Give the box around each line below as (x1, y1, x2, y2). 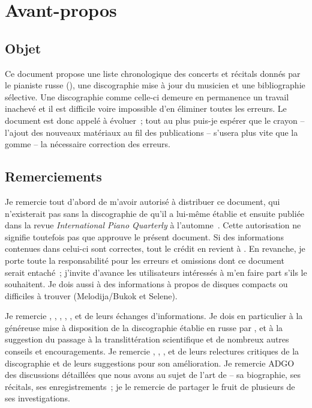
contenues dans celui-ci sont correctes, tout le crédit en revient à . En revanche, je (5, 242, 305, 255)
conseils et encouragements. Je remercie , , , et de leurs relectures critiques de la (5, 345, 299, 358)
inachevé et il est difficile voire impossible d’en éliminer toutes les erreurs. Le (5, 102, 287, 115)
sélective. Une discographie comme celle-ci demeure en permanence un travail (5, 90, 289, 103)
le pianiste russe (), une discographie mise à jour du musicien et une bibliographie (5, 79, 305, 91)
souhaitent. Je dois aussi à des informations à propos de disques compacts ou (5, 278, 288, 290)
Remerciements (5, 167, 102, 186)
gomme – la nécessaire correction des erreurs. (5, 138, 170, 150)
